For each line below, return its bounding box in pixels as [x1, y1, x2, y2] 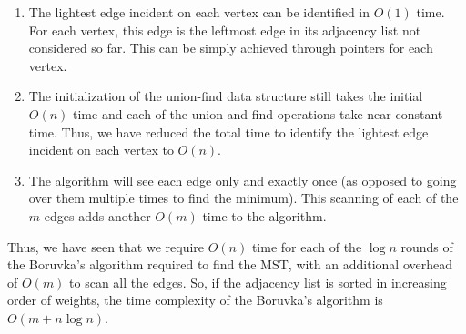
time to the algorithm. [202, 206, 327, 225]
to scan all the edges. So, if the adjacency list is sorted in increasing [69, 272, 447, 291]
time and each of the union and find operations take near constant [73, 104, 443, 123]
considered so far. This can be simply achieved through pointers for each [28, 38, 433, 57]
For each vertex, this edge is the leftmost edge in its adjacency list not [28, 20, 421, 39]
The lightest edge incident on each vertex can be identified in [28, 3, 370, 21]
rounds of [400, 237, 453, 256]
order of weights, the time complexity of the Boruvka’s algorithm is [7, 290, 383, 309]
